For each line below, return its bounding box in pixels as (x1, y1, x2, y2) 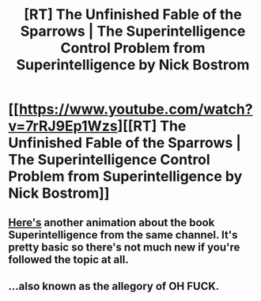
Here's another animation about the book (8, 216, 215, 229)
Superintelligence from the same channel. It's (8, 228, 238, 242)
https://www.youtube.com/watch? (18, 100, 253, 119)
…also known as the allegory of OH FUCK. (8, 279, 220, 293)
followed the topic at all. (8, 253, 129, 266)
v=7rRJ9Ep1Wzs (8, 117, 118, 135)
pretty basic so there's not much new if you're (8, 240, 240, 254)
